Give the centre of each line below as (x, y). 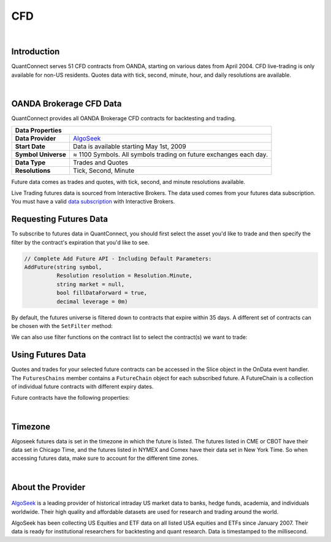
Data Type (30, 162)
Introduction (36, 52)
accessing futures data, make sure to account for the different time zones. (105, 458)
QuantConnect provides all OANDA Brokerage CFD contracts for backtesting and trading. (124, 118)
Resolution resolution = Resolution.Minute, (124, 276)
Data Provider (36, 138)
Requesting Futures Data (60, 219)
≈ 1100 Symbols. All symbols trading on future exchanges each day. (170, 155)
